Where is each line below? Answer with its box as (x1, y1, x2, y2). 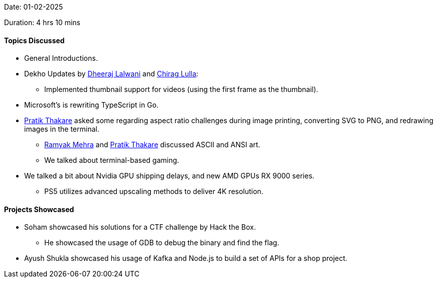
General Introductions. (24, 54, 98, 63)
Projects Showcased (4, 205, 74, 214)
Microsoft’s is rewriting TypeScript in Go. (24, 101, 159, 110)
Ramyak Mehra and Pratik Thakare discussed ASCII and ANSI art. (44, 140, 260, 149)
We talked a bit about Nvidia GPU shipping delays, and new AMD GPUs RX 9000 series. (24, 171, 315, 180)
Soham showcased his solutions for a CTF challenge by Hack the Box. (24, 223, 256, 232)
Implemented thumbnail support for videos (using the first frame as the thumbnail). (44, 85, 318, 94)
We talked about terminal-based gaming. (44, 156, 180, 165)
